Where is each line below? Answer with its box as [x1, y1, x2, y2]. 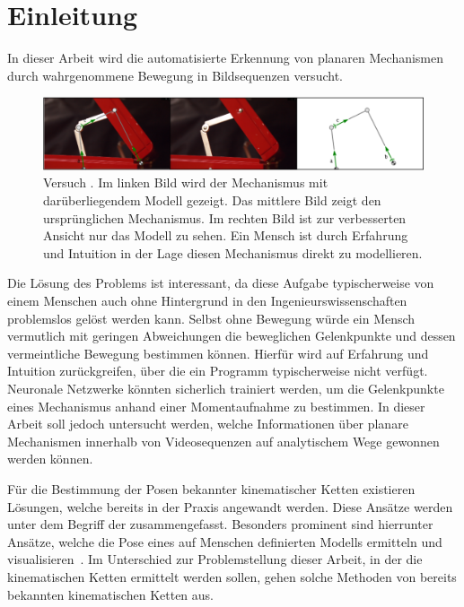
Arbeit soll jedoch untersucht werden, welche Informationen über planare [7, 414, 408, 433]
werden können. [7, 449, 93, 468]
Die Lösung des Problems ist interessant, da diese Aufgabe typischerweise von [7, 273, 434, 292]
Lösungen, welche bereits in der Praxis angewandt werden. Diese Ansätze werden [7, 497, 453, 516]
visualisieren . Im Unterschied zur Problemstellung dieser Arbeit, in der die [7, 550, 423, 568]
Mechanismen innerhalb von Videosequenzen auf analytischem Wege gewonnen [7, 431, 440, 450]
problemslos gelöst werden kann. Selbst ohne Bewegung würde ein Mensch [7, 308, 416, 327]
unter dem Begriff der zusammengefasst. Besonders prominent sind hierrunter [7, 515, 433, 533]
